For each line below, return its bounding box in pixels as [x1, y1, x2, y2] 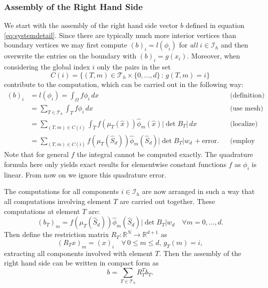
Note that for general [4, 149, 69, 159]
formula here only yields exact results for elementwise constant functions [4, 159, 226, 169]
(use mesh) [230, 105, 263, 112]
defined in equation [185, 20, 244, 30]
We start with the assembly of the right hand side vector [4, 20, 178, 30]
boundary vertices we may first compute [4, 39, 127, 50]
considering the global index [4, 61, 90, 72]
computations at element [4, 205, 80, 216]
